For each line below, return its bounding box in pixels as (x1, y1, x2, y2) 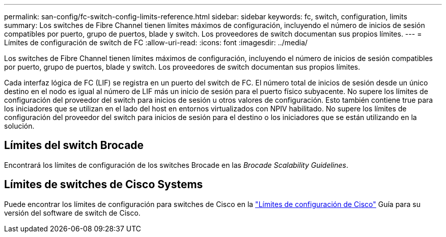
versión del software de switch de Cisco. (4, 208, 141, 217)
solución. (4, 122, 35, 130)
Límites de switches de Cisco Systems (4, 178, 203, 191)
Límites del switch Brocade (4, 139, 144, 152)
